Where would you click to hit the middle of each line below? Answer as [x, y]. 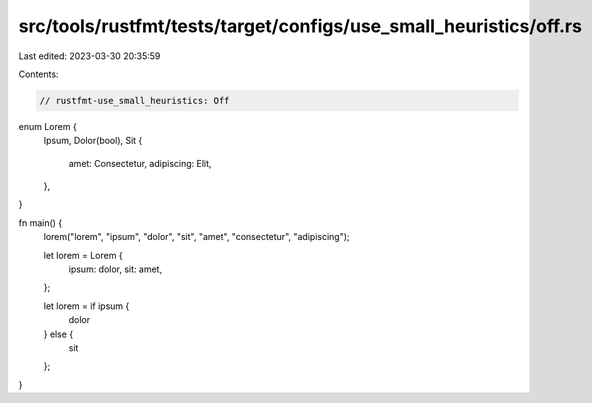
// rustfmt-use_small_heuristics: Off [134, 100]
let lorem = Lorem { [83, 255]
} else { [58, 334]
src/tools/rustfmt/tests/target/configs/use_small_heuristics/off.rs [300, 26]
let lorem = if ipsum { [86, 306]
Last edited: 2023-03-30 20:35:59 [89, 56]
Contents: [38, 74]
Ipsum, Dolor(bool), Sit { [93, 141]
